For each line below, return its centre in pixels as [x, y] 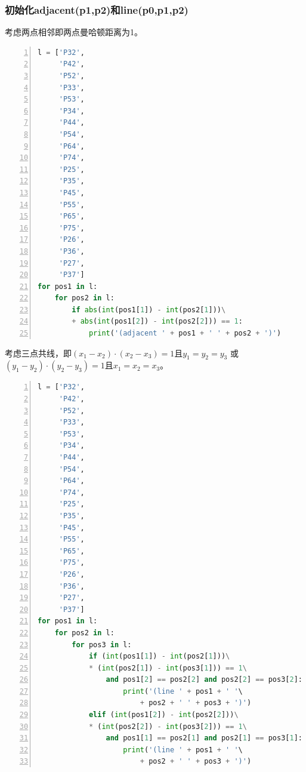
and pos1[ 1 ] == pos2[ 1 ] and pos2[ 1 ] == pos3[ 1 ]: [204, 738]
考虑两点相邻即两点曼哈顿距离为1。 [74, 32]
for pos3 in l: [102, 645]
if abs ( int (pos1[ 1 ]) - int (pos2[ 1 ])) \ [149, 310]
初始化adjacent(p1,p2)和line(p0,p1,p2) [97, 9]
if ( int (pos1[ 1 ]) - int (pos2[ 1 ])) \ [159, 656]
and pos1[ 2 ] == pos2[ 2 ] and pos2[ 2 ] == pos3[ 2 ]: [204, 680]
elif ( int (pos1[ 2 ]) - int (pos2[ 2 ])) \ [163, 715]
